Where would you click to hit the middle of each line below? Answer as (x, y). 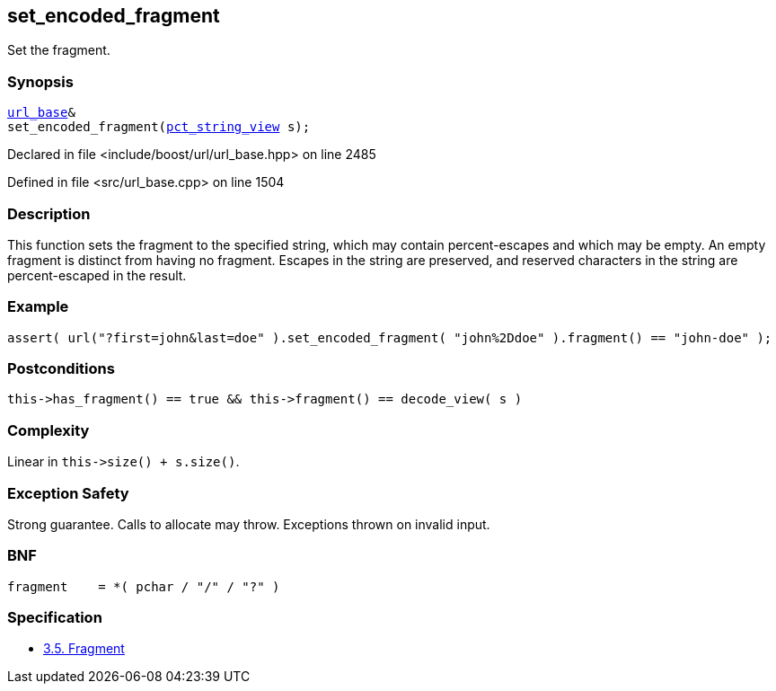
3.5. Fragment (84, 649)
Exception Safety (68, 493)
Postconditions (61, 369)
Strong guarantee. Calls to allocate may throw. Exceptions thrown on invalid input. (249, 524)
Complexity (48, 430)
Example (38, 307)
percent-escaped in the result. (97, 275)
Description (49, 213)
